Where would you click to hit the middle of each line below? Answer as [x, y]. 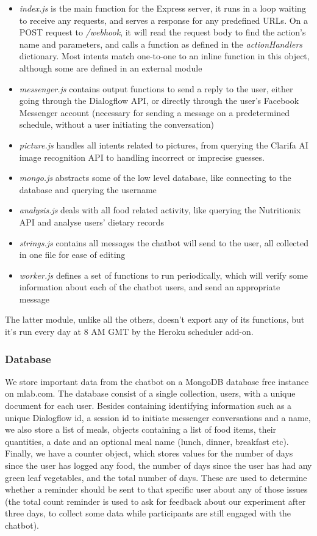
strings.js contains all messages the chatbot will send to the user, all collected [164, 242]
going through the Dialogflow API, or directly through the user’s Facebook [159, 101]
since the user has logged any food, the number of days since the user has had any [158, 465]
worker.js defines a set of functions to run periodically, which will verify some [163, 275]
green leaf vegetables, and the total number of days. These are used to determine [156, 477]
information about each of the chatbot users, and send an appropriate [150, 287]
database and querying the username [88, 189]
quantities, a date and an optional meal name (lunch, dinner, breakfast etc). [147, 441]
